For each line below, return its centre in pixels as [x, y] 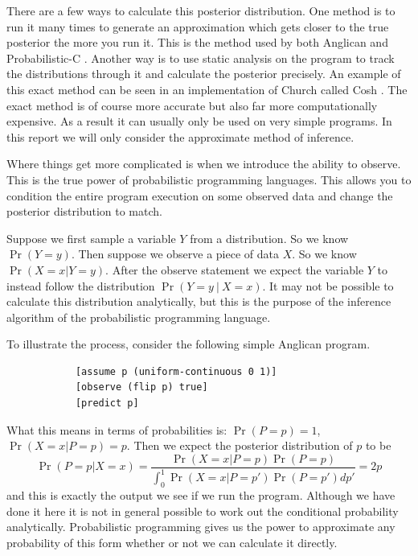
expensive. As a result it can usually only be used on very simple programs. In [199, 121]
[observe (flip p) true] [141, 387]
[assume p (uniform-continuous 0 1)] [176, 371]
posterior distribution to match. [84, 211]
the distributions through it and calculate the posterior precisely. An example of [204, 74]
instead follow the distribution [81, 285]
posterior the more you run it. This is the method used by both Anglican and [197, 42]
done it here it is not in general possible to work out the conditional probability [203, 511]
